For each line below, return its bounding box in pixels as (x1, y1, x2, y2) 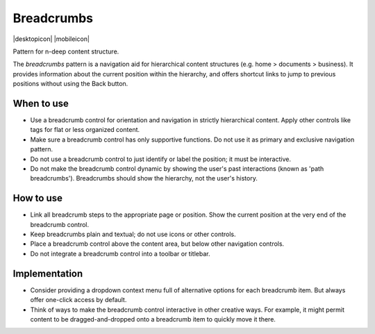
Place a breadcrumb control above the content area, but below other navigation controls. (30, 240, 285, 248)
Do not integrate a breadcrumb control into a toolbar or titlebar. (30, 249, 210, 258)
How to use (12, 192, 62, 204)
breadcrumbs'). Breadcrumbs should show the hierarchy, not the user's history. (30, 174, 258, 183)
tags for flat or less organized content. (30, 126, 140, 134)
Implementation (12, 267, 83, 279)
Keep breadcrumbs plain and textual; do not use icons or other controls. (30, 230, 236, 239)
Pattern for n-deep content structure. (12, 47, 119, 56)
